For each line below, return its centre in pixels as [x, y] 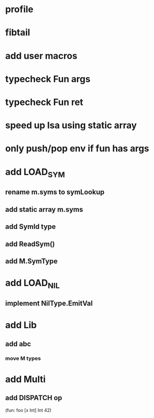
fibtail [18, 33]
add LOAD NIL [33, 284]
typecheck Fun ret [44, 102]
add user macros [41, 56]
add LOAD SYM [35, 173]
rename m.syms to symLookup [55, 192]
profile [19, 9]
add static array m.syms [44, 209]
